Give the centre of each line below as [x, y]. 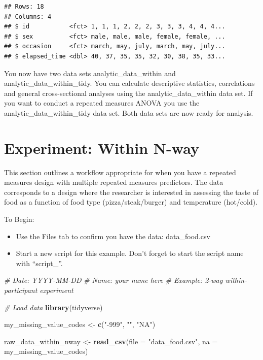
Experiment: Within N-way [102, 148]
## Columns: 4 [28, 17]
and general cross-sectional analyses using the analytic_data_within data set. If [128, 93]
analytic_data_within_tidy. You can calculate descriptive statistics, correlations [129, 83]
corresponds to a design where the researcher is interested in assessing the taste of [131, 192]
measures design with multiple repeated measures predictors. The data [114, 182]
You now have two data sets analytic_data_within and [90, 73]
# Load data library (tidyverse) [53, 307]
